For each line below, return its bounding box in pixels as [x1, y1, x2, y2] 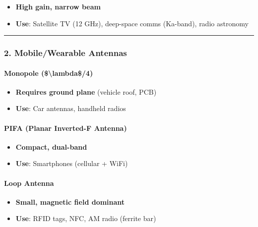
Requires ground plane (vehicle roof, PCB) [15, 86, 157, 97]
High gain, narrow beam [15, 1, 101, 11]
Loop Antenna [4, 177, 54, 188]
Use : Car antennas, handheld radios [15, 103, 126, 113]
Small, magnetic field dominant [15, 196, 125, 207]
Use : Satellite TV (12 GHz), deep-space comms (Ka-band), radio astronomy [15, 18, 249, 28]
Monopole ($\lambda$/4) [4, 67, 93, 78]
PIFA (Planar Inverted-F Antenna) [4, 122, 127, 133]
